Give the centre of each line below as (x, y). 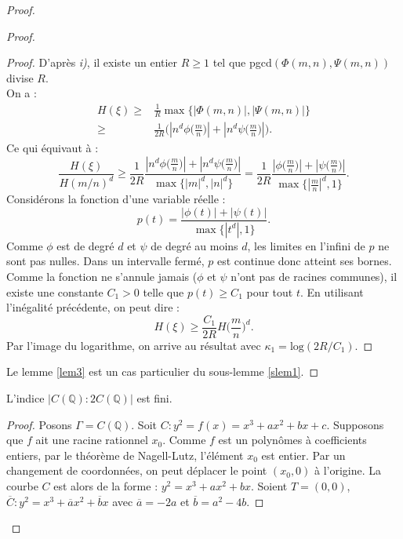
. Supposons (355, 424)
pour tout (270, 291)
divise (20, 77)
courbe (22, 486)
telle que (163, 291)
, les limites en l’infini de (306, 245)
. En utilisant (332, 291)
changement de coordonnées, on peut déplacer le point (137, 470)
